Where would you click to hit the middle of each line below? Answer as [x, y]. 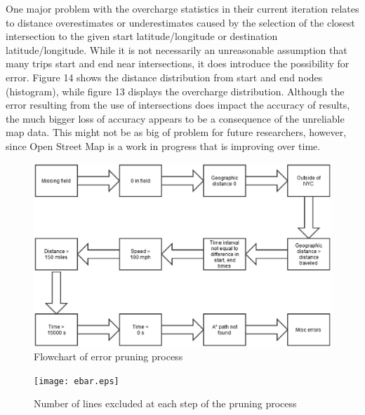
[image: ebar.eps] [77, 381]
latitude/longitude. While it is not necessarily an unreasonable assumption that [177, 49]
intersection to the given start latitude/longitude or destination [142, 36]
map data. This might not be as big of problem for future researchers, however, [176, 132]
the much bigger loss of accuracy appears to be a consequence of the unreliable [175, 118]
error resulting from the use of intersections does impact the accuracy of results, [178, 105]
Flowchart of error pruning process [108, 356]
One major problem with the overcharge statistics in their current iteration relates [182, 8]
